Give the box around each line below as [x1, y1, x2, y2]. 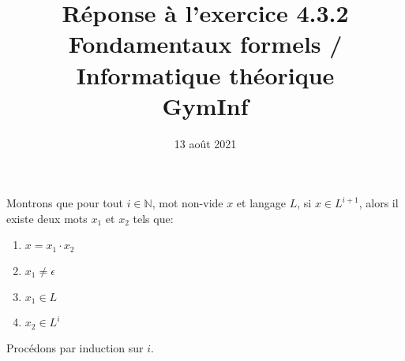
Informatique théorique [76, 58, 335, 91]
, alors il [358, 195, 399, 211]
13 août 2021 [174, 135, 237, 151]
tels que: [133, 210, 174, 226]
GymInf [162, 89, 249, 121]
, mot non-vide [152, 195, 223, 211]
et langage [236, 195, 287, 211]
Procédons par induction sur [6, 339, 144, 355]
